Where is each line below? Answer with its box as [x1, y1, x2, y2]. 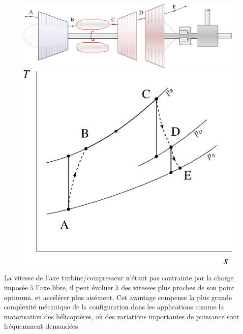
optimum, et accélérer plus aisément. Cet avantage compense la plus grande [4, 292, 232, 302]
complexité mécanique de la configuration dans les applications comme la [4, 302, 224, 312]
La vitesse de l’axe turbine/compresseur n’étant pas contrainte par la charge [4, 273, 234, 283]
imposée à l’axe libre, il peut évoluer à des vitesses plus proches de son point [4, 282, 235, 292]
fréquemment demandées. [4, 321, 80, 331]
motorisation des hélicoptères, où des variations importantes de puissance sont [4, 311, 240, 321]
